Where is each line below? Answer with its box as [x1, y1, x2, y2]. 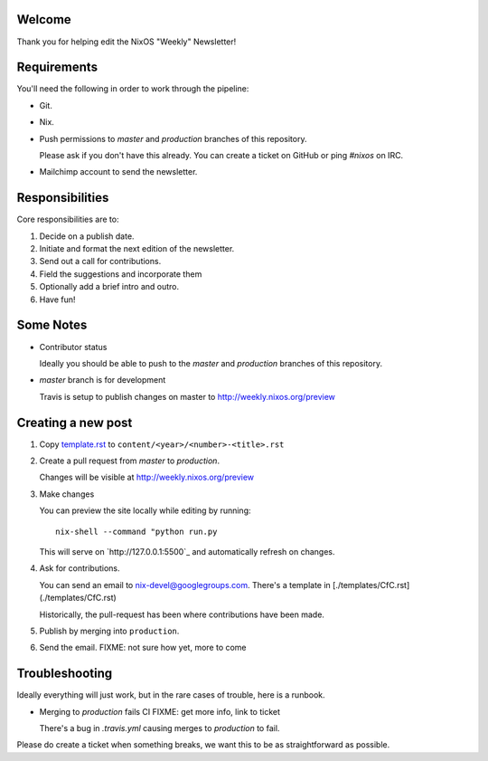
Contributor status [39, 341, 108, 352]
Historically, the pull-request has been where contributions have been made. [39, 609, 325, 620]
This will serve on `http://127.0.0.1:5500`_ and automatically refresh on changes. [39, 546, 335, 556]
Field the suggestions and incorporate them [39, 268, 202, 280]
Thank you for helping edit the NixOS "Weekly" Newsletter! [16, 36, 237, 47]
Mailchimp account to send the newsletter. [39, 166, 198, 177]
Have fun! [39, 294, 76, 305]
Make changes [39, 489, 95, 499]
